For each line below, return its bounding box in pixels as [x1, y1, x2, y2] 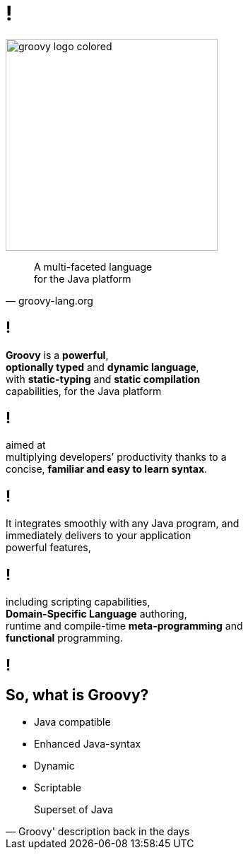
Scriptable [34, 782, 81, 794]
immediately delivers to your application [6, 529, 191, 542]
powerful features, [6, 541, 91, 554]
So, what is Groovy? [6, 685, 149, 704]
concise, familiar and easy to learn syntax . [6, 463, 208, 476]
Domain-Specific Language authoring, [6, 608, 187, 620]
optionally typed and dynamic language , [6, 360, 199, 373]
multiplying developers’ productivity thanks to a [6, 451, 227, 464]
